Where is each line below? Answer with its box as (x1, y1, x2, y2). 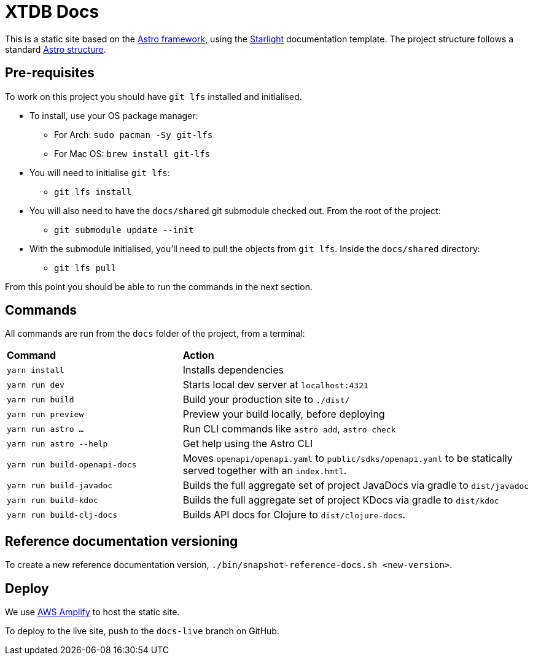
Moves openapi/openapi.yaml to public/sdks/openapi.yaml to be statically (182, 452, 513, 465)
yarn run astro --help (7, 439, 108, 448)
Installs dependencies (182, 364, 284, 377)
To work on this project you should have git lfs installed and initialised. (5, 91, 302, 102)
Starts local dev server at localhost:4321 (182, 378, 368, 391)
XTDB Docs (5, 1, 99, 22)
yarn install (7, 365, 64, 375)
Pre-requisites (5, 65, 95, 81)
